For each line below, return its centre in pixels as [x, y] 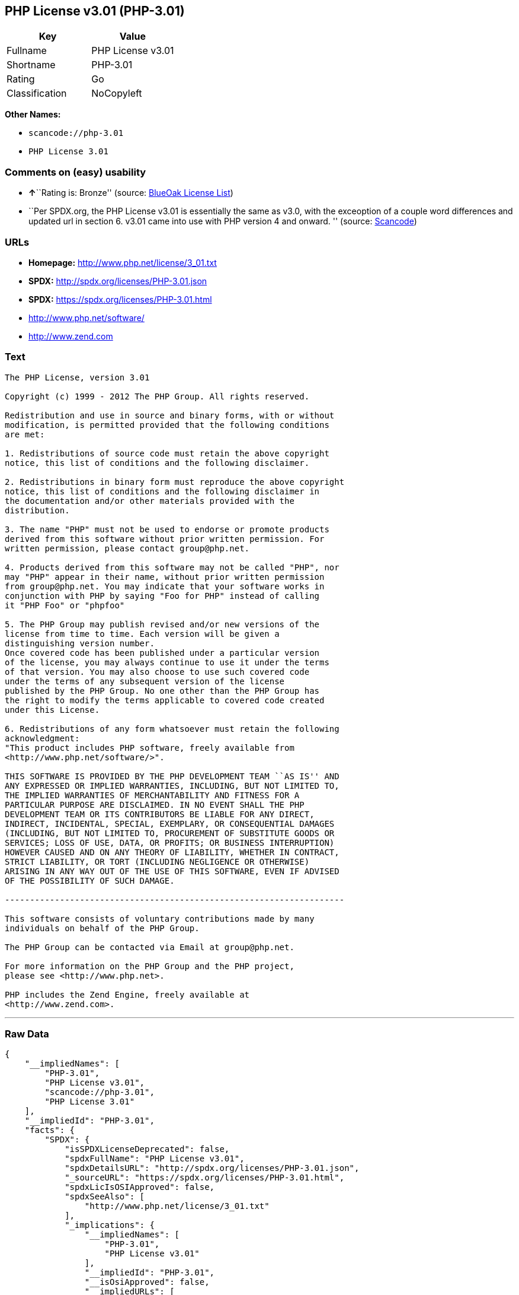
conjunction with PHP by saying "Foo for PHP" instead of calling [162, 596]
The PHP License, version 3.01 [77, 377]
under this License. [52, 710]
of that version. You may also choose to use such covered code [157, 672]
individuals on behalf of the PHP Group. [102, 928]
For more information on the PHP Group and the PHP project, [150, 966]
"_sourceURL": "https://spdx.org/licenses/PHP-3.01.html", [205, 1178]
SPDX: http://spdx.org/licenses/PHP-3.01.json [118, 281]
